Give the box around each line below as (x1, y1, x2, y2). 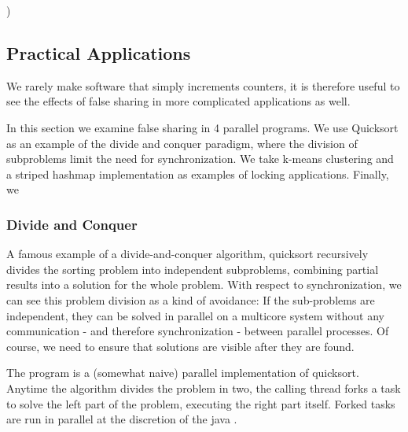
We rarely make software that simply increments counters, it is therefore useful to (6, 77, 400, 94)
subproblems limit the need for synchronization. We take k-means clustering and (6, 150, 394, 167)
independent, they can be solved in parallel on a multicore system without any (6, 307, 384, 323)
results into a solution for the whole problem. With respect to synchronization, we (6, 276, 402, 293)
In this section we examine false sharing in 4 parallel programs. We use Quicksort (6, 119, 399, 135)
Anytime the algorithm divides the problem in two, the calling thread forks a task (6, 379, 401, 396)
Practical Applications (6, 40, 191, 65)
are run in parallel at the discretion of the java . (6, 411, 237, 427)
